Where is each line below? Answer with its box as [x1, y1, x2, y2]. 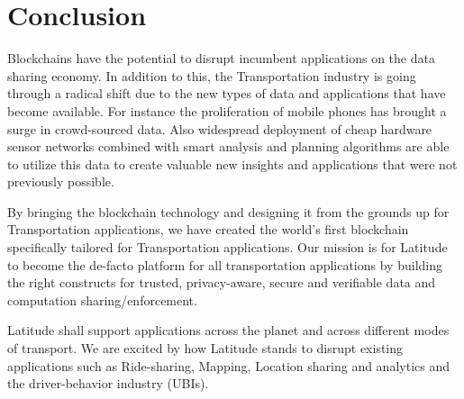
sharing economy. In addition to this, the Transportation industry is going [7, 66, 416, 85]
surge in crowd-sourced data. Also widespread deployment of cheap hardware [7, 119, 432, 138]
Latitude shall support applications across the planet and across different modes [7, 321, 450, 340]
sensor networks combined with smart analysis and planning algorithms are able [7, 137, 450, 156]
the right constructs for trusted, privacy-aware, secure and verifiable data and [7, 273, 436, 292]
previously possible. [7, 172, 114, 191]
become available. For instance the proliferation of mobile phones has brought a [7, 101, 447, 120]
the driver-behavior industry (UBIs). [7, 374, 209, 393]
